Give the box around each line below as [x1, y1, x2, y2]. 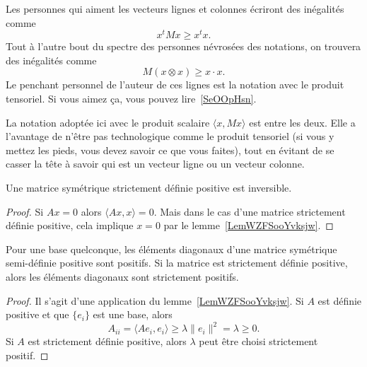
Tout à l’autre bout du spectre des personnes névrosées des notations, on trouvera [6, 39, 361, 54]
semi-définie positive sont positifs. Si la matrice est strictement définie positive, [6, 255, 348, 270]
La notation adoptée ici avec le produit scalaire [6, 115, 210, 129]
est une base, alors [93, 307, 173, 322]
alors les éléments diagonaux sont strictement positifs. [6, 269, 239, 284]
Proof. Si [6, 204, 44, 219]
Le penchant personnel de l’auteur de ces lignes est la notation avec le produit [6, 77, 344, 92]
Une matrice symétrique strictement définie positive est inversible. [6, 180, 292, 195]
